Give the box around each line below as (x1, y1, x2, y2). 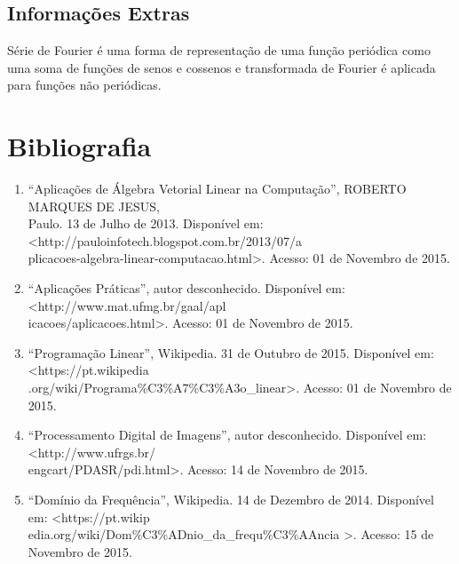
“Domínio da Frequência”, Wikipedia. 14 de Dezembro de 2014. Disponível (28, 490, 434, 509)
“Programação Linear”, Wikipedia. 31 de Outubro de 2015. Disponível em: (28, 343, 434, 361)
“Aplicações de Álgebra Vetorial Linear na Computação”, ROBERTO (28, 179, 407, 198)
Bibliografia (7, 128, 152, 164)
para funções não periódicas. (7, 75, 162, 94)
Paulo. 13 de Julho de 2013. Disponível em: (28, 214, 264, 233)
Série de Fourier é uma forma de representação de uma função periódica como (7, 41, 431, 60)
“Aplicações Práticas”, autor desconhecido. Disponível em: (28, 279, 345, 298)
